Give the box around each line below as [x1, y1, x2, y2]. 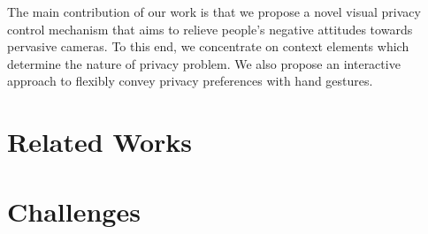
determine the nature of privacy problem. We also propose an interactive [7, 54, 401, 72]
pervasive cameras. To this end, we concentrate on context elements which [7, 37, 409, 56]
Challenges [7, 192, 141, 229]
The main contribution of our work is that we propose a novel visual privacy [7, 3, 421, 20]
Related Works [7, 124, 193, 160]
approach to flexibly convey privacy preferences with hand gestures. [7, 72, 373, 90]
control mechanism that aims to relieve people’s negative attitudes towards [7, 19, 413, 38]
